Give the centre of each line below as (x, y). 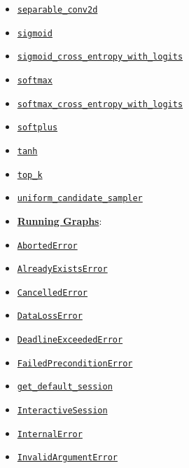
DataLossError (50, 316)
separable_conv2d (57, 10)
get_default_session (65, 387)
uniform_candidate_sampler (80, 199)
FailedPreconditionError (75, 363)
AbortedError (47, 246)
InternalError (50, 434)
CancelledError (52, 292)
